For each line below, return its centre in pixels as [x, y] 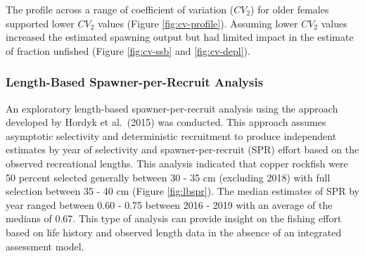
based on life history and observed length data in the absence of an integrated [174, 232]
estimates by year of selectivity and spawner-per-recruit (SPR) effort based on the [182, 149]
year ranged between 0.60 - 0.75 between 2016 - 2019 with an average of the [169, 204]
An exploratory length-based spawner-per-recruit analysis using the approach [172, 108]
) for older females [290, 9]
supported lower [40, 23]
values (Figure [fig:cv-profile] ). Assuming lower [198, 23]
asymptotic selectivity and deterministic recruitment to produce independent [171, 135]
